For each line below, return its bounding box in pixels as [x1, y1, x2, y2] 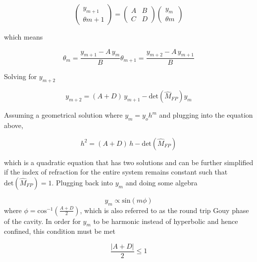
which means [4, 32, 43, 42]
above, [4, 120, 23, 131]
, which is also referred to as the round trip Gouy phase [80, 205, 249, 215]
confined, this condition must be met [4, 226, 115, 236]
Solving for [4, 71, 37, 82]
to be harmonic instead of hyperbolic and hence [93, 216, 238, 226]
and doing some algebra [125, 177, 198, 187]
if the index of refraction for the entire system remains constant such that [4, 167, 228, 177]
